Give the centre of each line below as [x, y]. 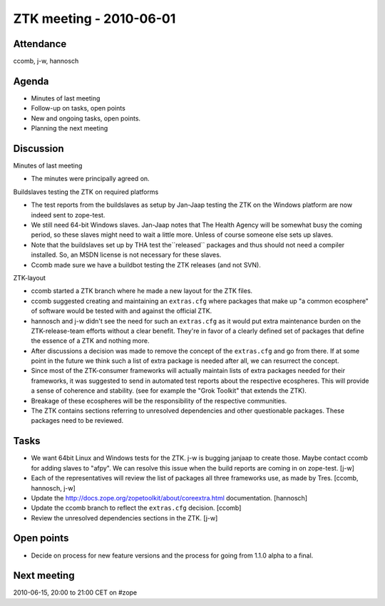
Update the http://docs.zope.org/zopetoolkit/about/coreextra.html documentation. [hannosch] [169, 498]
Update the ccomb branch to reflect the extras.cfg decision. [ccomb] [136, 508]
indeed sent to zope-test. [68, 215]
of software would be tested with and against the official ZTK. [122, 311]
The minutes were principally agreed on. [90, 179]
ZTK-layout [30, 277]
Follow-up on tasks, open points [78, 108]
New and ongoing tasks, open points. [86, 118]
